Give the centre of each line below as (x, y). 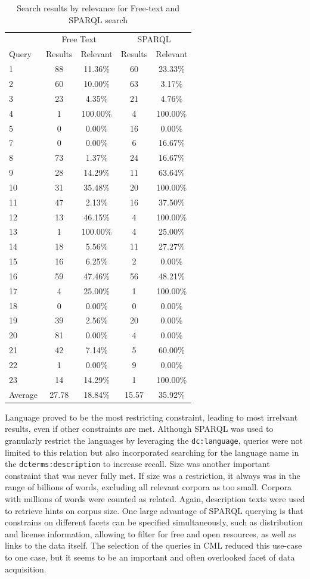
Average (23, 394)
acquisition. (26, 569)
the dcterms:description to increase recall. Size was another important (137, 464)
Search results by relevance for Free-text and (98, 8)
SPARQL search (98, 19)
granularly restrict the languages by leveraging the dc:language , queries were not (154, 440)
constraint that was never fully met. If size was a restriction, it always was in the (153, 475)
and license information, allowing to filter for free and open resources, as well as (151, 533)
